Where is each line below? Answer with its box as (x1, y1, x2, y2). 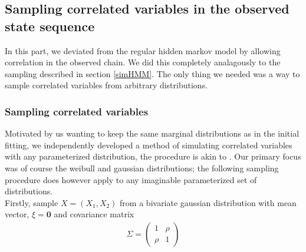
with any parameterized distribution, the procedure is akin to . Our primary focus (5, 150, 301, 163)
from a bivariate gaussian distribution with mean (120, 196, 297, 208)
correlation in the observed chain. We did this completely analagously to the (5, 56, 281, 68)
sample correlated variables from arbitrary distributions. (5, 79, 208, 91)
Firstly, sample (5, 196, 58, 208)
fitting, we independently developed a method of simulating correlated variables (5, 138, 292, 151)
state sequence (5, 16, 95, 35)
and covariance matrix (54, 208, 134, 220)
